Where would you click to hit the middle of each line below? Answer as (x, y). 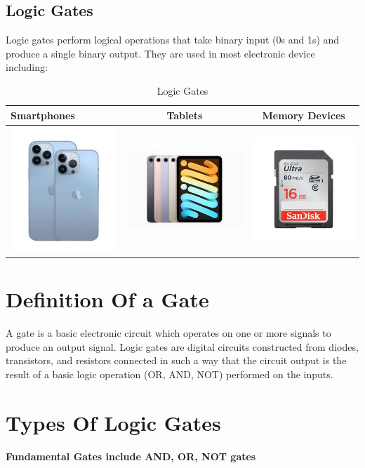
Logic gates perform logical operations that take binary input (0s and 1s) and (173, 40)
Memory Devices (304, 115)
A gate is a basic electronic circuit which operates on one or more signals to (168, 333)
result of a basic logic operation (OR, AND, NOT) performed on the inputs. (170, 374)
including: (27, 67)
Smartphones (43, 115)
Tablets (185, 115)
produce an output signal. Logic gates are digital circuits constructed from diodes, (182, 346)
